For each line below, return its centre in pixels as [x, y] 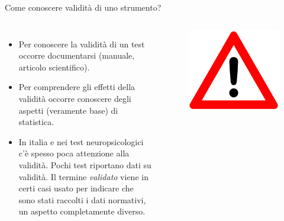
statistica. [36, 122]
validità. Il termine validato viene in [83, 176]
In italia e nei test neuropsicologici [81, 141]
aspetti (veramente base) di [68, 110]
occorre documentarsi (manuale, [77, 55]
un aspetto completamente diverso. [82, 211]
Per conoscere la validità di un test [82, 44]
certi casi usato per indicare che [76, 188]
